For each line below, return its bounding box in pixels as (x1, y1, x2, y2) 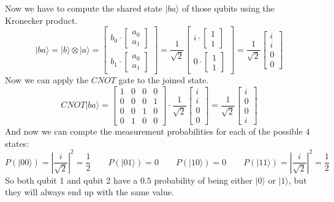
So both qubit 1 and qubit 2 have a (5, 173, 138, 186)
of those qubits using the (181, 2, 275, 14)
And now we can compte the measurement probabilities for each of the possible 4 (5, 124, 310, 137)
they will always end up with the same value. (5, 185, 174, 198)
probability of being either (154, 173, 252, 186)
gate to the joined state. (118, 73, 209, 86)
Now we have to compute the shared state (5, 2, 162, 14)
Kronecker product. (5, 13, 78, 26)
